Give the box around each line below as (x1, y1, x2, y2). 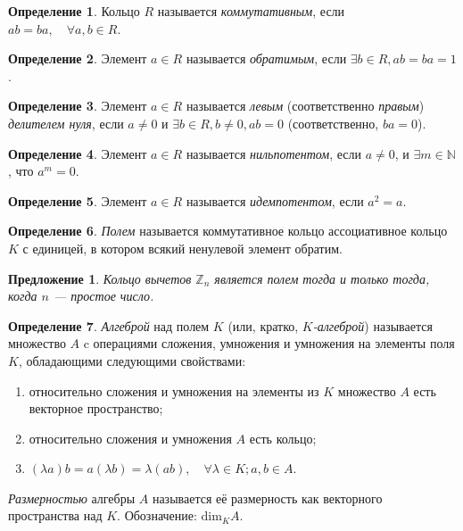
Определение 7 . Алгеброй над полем (8, 316, 210, 335)
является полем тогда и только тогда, (214, 269, 430, 287)
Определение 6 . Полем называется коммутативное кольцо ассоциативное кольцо (8, 221, 448, 240)
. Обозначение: (117, 506, 197, 525)
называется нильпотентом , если (186, 144, 361, 162)
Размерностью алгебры (8, 488, 136, 507)
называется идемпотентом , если (186, 191, 364, 210)
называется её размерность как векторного (152, 488, 383, 507)
